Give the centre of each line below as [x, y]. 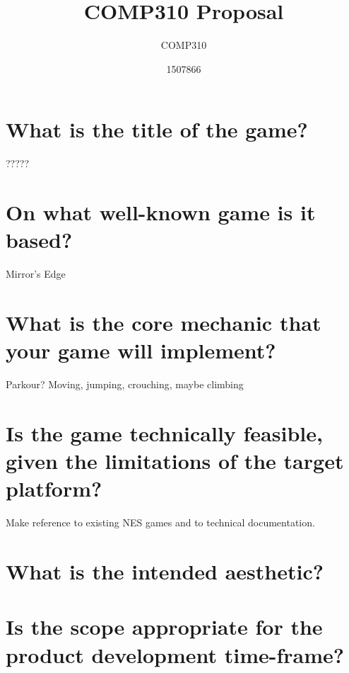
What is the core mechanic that [164, 322]
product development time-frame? [175, 654]
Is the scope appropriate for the [164, 627]
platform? [54, 488]
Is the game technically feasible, [164, 432]
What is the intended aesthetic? [165, 571]
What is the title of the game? [157, 129]
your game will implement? [141, 350]
